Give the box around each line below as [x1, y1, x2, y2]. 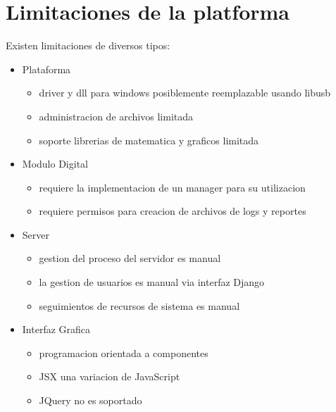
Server [22, 227, 49, 242]
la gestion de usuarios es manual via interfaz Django [39, 275, 265, 289]
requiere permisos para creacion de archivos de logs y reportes [39, 204, 306, 218]
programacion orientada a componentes [39, 345, 209, 360]
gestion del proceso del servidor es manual [39, 251, 221, 266]
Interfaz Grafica [22, 322, 91, 337]
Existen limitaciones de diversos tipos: [6, 38, 170, 53]
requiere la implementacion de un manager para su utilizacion [39, 180, 306, 194]
